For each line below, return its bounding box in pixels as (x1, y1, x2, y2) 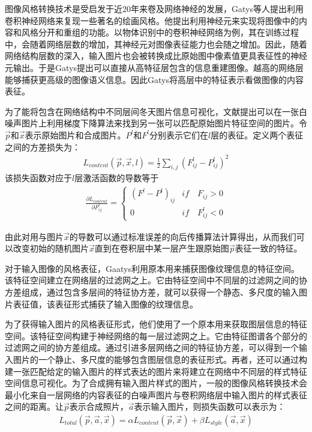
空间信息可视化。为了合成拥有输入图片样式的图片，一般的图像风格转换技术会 (5, 377, 307, 389)
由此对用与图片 (5, 230, 64, 242)
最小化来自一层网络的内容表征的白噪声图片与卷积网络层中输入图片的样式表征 (5, 388, 307, 401)
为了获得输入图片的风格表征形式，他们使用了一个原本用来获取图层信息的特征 (5, 318, 307, 330)
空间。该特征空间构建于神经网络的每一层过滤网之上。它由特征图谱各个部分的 (5, 329, 307, 342)
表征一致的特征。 (235, 242, 302, 255)
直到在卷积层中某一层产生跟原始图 (94, 242, 229, 255)
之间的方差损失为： (5, 140, 80, 153)
